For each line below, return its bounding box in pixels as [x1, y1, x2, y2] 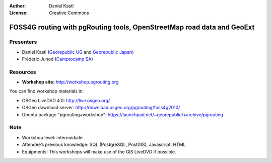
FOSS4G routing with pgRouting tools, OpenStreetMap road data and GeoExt [9, 23, 255, 32]
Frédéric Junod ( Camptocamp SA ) [22, 56, 93, 62]
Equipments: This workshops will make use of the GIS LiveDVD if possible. [22, 148, 176, 154]
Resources [9, 68, 36, 75]
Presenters [9, 38, 37, 45]
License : [9, 10, 28, 16]
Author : [9, 3, 26, 9]
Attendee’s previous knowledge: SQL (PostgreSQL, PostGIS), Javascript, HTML [22, 141, 186, 148]
